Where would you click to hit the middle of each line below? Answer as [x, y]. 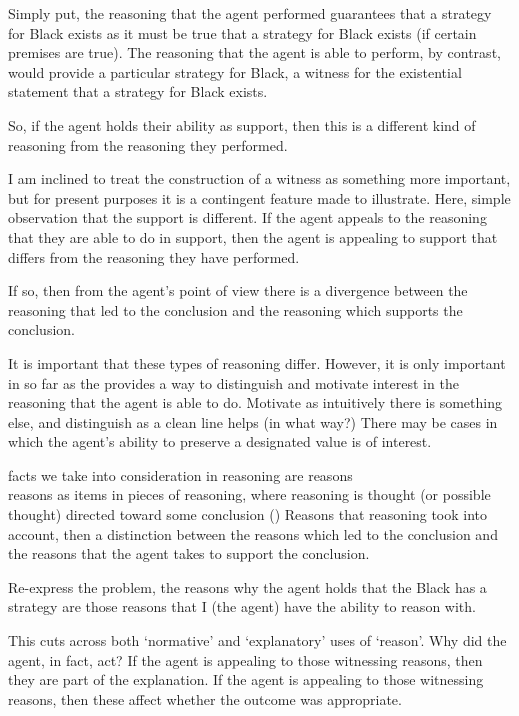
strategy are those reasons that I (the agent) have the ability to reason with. [242, 606]
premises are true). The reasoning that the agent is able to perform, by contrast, [254, 52]
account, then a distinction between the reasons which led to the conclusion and [253, 533]
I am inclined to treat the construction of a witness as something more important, [259, 178]
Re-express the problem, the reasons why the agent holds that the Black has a [247, 586]
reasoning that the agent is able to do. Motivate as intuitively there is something [255, 402]
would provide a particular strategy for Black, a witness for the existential [235, 71]
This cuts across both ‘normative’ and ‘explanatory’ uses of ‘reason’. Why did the [257, 640]
